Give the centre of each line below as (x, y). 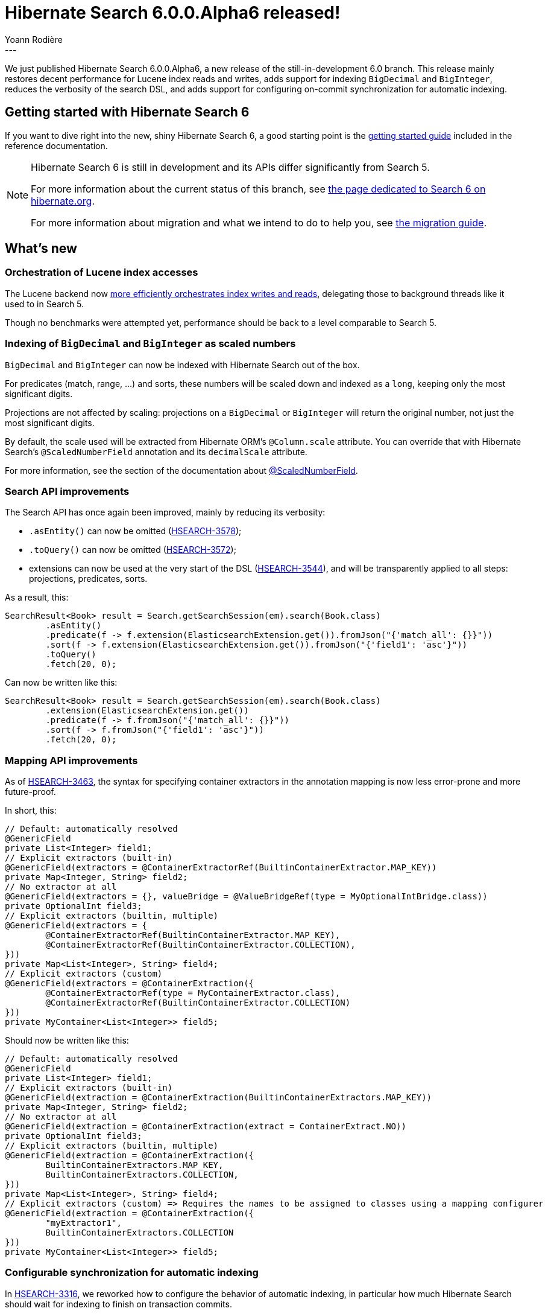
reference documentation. (56, 145)
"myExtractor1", (83, 1223)
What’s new (41, 249)
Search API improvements (67, 491)
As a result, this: (37, 598)
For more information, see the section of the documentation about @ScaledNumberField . (181, 470)
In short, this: (31, 811)
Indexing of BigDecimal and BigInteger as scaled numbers (150, 344)
